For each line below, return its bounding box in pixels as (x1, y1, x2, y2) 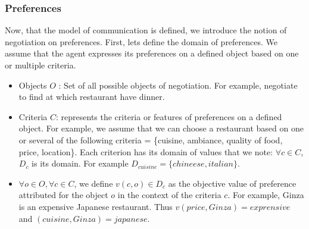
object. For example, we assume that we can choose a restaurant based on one (18, 122, 304, 134)
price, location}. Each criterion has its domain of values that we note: (18, 145, 273, 158)
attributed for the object (18, 189, 108, 201)
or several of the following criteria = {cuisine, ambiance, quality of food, (18, 133, 283, 146)
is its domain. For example (32, 157, 129, 170)
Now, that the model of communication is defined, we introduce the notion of (5, 24, 287, 36)
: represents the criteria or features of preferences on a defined (56, 110, 282, 123)
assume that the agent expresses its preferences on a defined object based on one (5, 47, 299, 59)
